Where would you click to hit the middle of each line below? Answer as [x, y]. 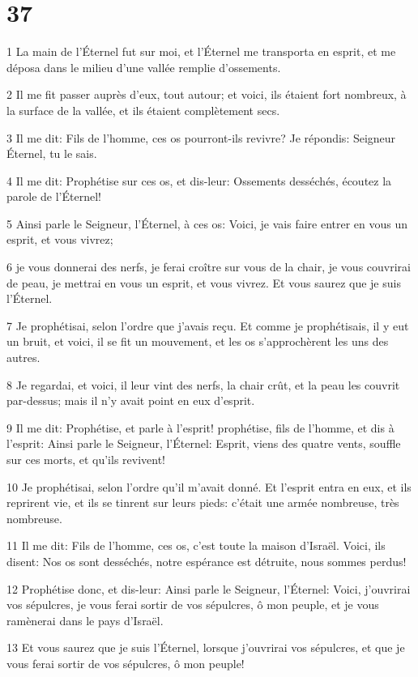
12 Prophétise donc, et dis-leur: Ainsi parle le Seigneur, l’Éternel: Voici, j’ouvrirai [209, 588]
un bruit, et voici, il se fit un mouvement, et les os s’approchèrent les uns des [198, 341]
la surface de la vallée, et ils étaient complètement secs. [143, 110]
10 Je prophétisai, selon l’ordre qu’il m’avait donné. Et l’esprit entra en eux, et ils [209, 486]
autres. [23, 358]
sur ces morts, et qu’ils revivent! [86, 459]
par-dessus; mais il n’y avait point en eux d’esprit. [131, 400]
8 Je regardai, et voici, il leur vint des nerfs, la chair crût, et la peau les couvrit [203, 384]
